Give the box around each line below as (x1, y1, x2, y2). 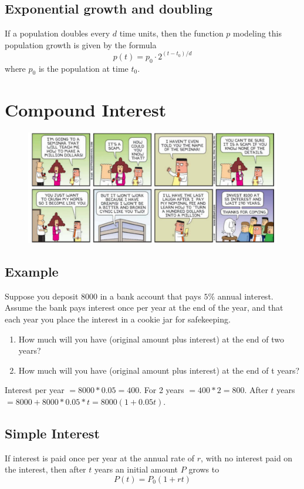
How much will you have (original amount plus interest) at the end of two (18, 332, 284, 345)
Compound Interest (5, 97, 167, 121)
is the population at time (38, 62, 129, 74)
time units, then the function (119, 27, 224, 39)
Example (5, 262, 59, 280)
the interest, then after (5, 463, 86, 475)
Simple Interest (5, 424, 100, 442)
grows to (188, 463, 219, 475)
